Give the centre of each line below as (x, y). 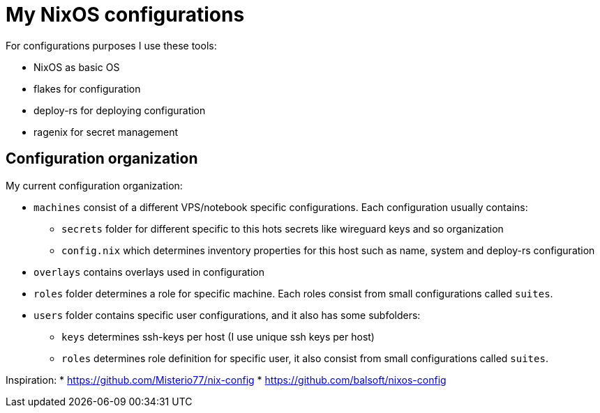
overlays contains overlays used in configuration (149, 272)
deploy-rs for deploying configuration (120, 110)
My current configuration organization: (94, 185)
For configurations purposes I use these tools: (111, 45)
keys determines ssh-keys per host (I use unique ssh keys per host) (218, 336)
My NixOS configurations (125, 15)
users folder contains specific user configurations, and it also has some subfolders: (227, 315)
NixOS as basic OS (77, 67)
